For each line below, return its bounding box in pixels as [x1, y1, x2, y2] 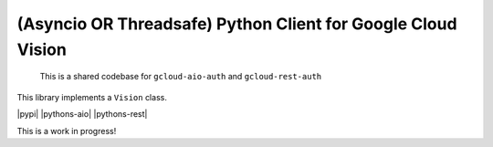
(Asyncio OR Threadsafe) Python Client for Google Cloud [16, 14, 457, 34]
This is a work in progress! [16, 125, 117, 136]
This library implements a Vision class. [16, 91, 168, 102]
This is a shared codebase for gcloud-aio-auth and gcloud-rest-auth [39, 71, 322, 82]
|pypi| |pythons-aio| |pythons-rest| [16, 109, 148, 120]
